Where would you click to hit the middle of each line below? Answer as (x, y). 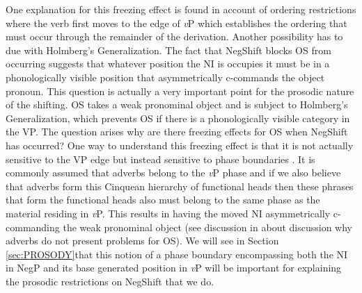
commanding (33, 227)
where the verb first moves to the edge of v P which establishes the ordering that (176, 23)
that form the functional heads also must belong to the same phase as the (163, 200)
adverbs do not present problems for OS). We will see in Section (142, 241)
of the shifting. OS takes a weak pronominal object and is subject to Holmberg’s (177, 104)
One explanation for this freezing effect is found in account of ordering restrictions (181, 9)
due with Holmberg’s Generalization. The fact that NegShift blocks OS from (168, 50)
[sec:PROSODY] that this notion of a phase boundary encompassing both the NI (177, 254)
